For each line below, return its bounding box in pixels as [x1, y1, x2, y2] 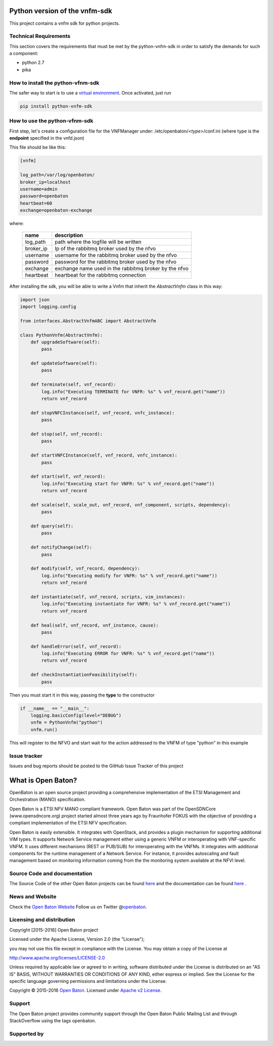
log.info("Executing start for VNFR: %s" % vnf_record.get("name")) [41, 481, 215, 487]
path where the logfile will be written [55, 238, 142, 245]
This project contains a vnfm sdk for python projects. [9, 20, 120, 26]
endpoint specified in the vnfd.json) [9, 135, 84, 141]
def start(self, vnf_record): [30, 473, 106, 480]
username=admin [20, 186, 58, 192]
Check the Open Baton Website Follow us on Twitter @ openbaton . [9, 903, 147, 910]
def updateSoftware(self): [30, 361, 98, 366]
